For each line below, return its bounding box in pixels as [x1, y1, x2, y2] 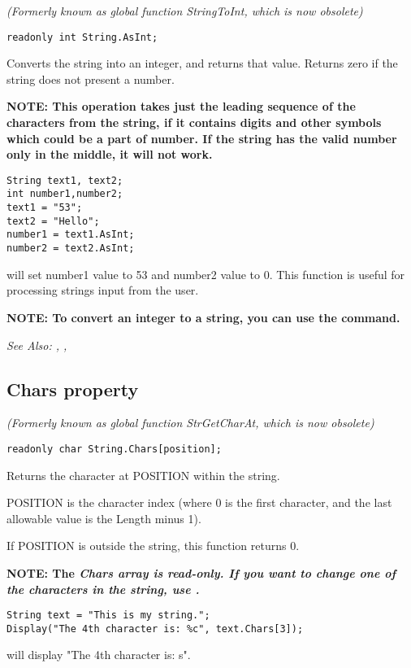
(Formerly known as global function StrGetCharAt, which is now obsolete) [6, 414, 374, 431]
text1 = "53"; [6, 202, 83, 214]
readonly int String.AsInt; [6, 31, 158, 43]
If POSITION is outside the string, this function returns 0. [6, 537, 300, 554]
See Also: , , [6, 336, 67, 353]
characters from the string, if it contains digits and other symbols [6, 114, 382, 131]
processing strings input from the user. [6, 282, 199, 299]
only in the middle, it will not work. [6, 146, 213, 163]
